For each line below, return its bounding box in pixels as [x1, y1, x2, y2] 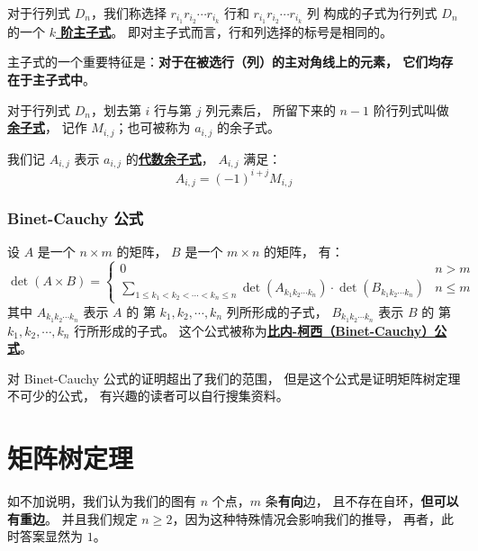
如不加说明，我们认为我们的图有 [7, 492, 196, 510]
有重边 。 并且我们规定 [7, 509, 138, 528]
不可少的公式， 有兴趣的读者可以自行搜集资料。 [7, 386, 289, 405]
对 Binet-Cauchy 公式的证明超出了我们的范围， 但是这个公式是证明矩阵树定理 [7, 368, 461, 387]
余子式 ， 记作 [7, 118, 87, 137]
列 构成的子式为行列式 [306, 4, 437, 22]
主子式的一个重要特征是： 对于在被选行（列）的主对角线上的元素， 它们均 [7, 52, 441, 71]
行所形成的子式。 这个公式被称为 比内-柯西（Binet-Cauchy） [74, 321, 435, 339]
